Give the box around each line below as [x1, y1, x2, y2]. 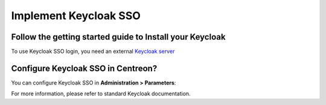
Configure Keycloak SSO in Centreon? [11, 63, 158, 73]
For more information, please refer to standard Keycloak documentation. [11, 90, 191, 97]
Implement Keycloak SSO [11, 9, 141, 22]
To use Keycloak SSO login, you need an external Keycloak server [11, 48, 175, 55]
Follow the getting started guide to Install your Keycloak [11, 32, 226, 42]
